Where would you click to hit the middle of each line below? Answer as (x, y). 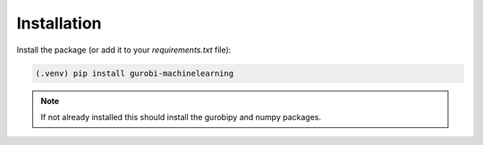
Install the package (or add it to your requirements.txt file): (124, 50)
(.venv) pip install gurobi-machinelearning (135, 73)
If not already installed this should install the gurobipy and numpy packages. (181, 117)
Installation (59, 23)
